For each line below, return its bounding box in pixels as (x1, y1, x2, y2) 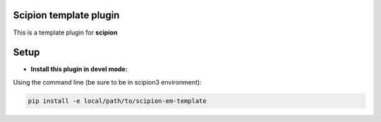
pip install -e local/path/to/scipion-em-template (28, 97, 207, 105)
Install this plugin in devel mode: (30, 65, 128, 73)
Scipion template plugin (13, 9, 120, 21)
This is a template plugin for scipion (13, 28, 118, 37)
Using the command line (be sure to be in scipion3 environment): (13, 78, 202, 86)
